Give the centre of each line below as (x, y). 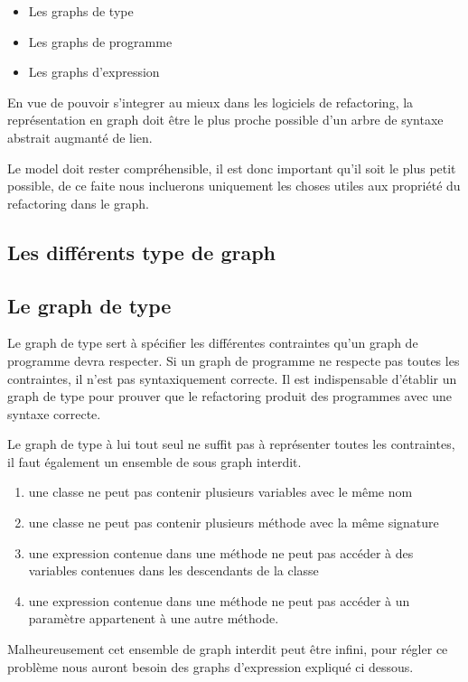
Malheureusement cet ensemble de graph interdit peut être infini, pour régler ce (228, 649)
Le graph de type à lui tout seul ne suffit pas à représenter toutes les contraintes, (231, 444)
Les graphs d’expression (94, 72)
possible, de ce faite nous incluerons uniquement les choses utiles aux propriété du (234, 186)
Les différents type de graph (141, 252)
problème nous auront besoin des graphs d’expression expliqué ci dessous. (211, 666)
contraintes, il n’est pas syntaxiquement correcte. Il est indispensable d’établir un (232, 378)
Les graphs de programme (100, 41)
